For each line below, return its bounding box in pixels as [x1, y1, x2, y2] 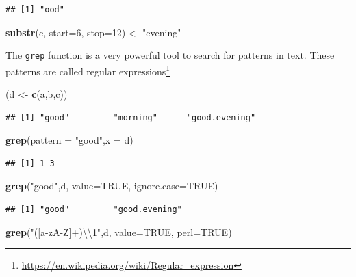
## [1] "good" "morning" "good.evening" [5, 112, 256, 122]
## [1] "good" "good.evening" [5, 205, 182, 215]
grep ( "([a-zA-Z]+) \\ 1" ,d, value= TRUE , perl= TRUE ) [5, 224, 232, 239]
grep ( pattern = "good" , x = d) [5, 133, 133, 147]
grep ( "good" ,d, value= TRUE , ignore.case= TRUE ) [5, 179, 218, 193]
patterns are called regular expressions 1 [5, 62, 170, 78]
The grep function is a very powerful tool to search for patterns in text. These [5, 48, 335, 62]
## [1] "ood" [5, 5, 64, 14]
